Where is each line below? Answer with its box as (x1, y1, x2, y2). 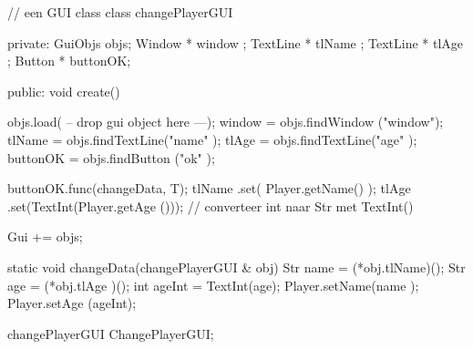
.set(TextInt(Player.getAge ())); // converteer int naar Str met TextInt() (7, 196, 414, 215)
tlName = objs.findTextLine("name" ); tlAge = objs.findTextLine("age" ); (7, 129, 417, 149)
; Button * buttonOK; (7, 51, 131, 70)
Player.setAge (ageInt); (7, 293, 137, 313)
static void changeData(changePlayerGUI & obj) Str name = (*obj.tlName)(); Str (7, 257, 466, 276)
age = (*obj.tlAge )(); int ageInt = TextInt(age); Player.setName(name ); (7, 275, 419, 294)
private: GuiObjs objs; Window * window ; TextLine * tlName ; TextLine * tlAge (7, 33, 464, 52)
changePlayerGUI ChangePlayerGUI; (7, 323, 214, 343)
